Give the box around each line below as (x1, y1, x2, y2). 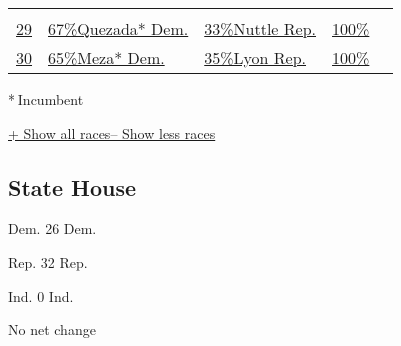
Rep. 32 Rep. (8, 251, 88, 272)
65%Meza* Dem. (48, 46, 165, 69)
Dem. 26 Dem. (8, 218, 97, 239)
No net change (8, 319, 96, 340)
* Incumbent (8, 89, 84, 109)
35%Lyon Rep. (204, 46, 307, 69)
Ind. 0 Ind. (8, 285, 74, 306)
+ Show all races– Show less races (8, 122, 216, 143)
